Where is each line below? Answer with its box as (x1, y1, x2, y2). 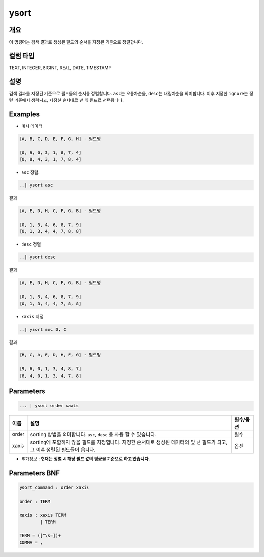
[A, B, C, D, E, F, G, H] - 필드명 (19, 136, 101, 142)
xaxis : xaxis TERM (19, 512, 66, 518)
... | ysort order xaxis (19, 403, 79, 409)
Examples (9, 110, 40, 119)
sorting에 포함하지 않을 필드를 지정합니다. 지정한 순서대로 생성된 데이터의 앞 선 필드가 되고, (30, 439, 228, 446)
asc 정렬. (21, 169, 40, 175)
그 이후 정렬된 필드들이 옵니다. (30, 446, 96, 453)
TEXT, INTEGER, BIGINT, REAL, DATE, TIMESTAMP (9, 64, 111, 71)
